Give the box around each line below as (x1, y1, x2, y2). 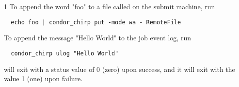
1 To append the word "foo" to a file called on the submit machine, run (4, 1, 215, 11)
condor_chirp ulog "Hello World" (11, 50, 119, 57)
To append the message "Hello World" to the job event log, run (4, 33, 191, 43)
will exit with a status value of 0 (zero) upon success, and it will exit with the (4, 64, 235, 74)
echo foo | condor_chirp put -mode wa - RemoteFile (11, 18, 181, 26)
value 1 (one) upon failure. (4, 73, 83, 84)
